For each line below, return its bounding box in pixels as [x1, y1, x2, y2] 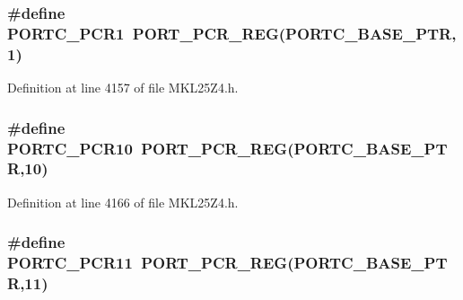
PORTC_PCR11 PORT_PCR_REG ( [7, 251, 294, 274]
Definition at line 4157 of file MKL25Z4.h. [7, 78, 239, 97]
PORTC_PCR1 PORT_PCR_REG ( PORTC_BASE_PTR [7, 22, 452, 44]
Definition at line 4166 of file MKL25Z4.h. [7, 192, 239, 211]
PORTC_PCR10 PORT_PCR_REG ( [7, 137, 294, 159]
